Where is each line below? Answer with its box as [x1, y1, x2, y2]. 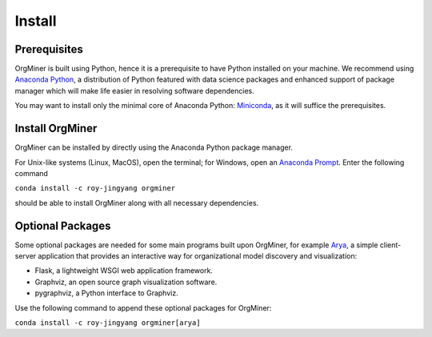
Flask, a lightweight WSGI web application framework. [34, 266, 214, 275]
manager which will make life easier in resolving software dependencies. [14, 86, 255, 95]
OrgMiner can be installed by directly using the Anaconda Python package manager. [14, 142, 294, 152]
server [14, 251, 37, 260]
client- [379, 240, 402, 250]
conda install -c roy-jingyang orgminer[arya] [14, 318, 201, 327]
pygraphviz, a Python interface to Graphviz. [34, 288, 179, 298]
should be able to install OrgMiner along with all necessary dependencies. [14, 198, 259, 207]
